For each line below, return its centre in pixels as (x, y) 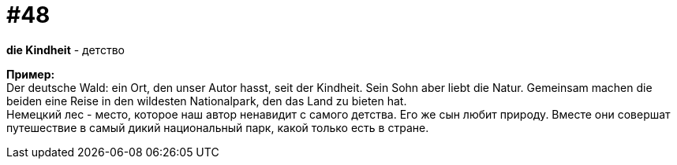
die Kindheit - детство (65, 49)
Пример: (31, 74)
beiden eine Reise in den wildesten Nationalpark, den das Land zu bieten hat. (207, 101)
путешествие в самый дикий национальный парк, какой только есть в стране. (218, 127)
